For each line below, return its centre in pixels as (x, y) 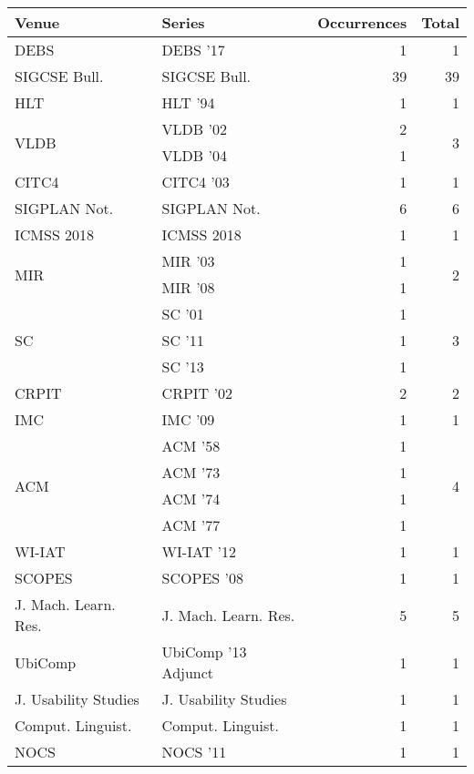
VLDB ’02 (194, 129)
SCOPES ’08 (202, 578)
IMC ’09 (188, 419)
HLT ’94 (188, 102)
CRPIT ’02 (197, 393)
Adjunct (188, 672)
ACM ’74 (191, 499)
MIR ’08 (188, 287)
